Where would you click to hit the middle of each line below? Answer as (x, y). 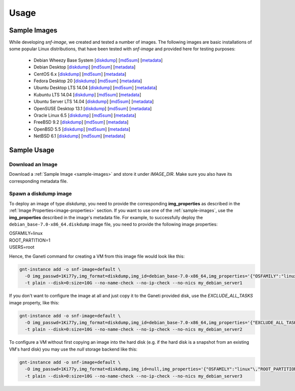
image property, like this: (34, 302)
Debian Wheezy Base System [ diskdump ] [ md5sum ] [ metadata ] (98, 60)
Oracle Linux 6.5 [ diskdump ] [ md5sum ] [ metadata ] (85, 115)
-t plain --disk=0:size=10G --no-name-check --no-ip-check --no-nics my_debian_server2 (134, 329)
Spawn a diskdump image (41, 194)
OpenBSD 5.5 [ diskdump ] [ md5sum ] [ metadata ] (82, 129)
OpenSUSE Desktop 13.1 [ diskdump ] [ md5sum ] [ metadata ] (93, 108)
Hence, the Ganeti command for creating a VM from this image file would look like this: (97, 256)
